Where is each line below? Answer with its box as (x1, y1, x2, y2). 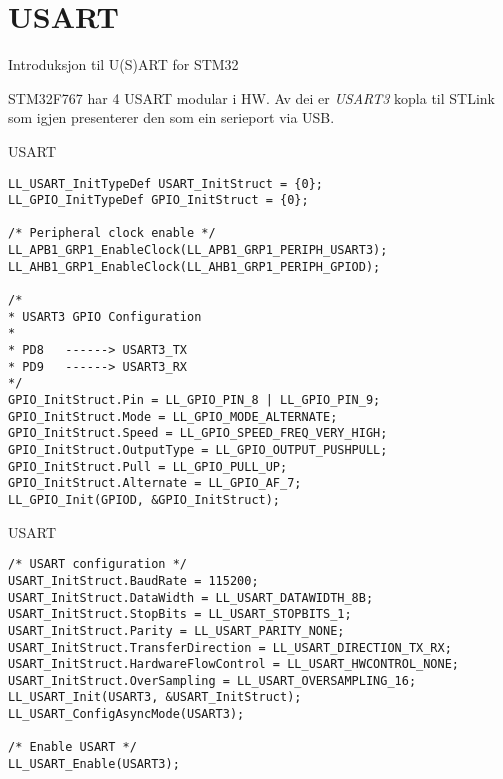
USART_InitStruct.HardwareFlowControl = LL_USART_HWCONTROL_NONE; (8, 657, 460, 672)
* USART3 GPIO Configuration (8, 309, 202, 324)
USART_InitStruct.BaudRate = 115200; (8, 573, 259, 588)
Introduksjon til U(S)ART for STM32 (8, 54, 239, 75)
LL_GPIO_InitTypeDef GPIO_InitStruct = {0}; (8, 193, 309, 208)
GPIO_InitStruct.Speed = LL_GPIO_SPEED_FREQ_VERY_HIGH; (8, 426, 388, 441)
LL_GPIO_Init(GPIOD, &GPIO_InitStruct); (8, 492, 281, 507)
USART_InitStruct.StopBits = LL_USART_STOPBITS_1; (8, 607, 352, 622)
